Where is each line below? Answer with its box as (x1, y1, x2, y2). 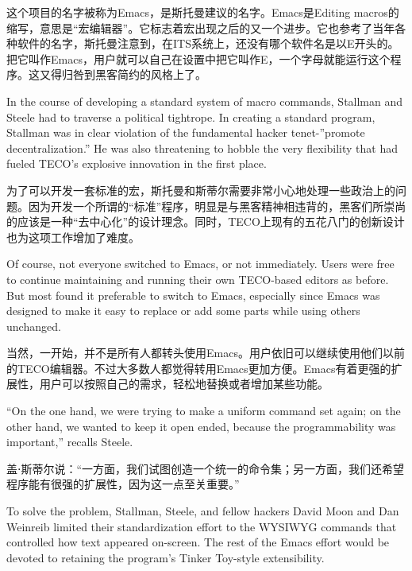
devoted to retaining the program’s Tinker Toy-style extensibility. (6, 549, 325, 565)
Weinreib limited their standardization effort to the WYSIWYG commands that (6, 518, 397, 534)
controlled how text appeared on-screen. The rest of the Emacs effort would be (6, 534, 390, 550)
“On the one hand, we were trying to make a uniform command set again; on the (6, 402, 401, 419)
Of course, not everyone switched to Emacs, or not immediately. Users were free (6, 255, 395, 272)
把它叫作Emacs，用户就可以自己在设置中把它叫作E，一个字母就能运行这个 (6, 50, 391, 67)
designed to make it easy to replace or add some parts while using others (6, 302, 360, 319)
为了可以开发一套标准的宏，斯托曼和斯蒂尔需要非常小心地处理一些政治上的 (6, 181, 395, 198)
